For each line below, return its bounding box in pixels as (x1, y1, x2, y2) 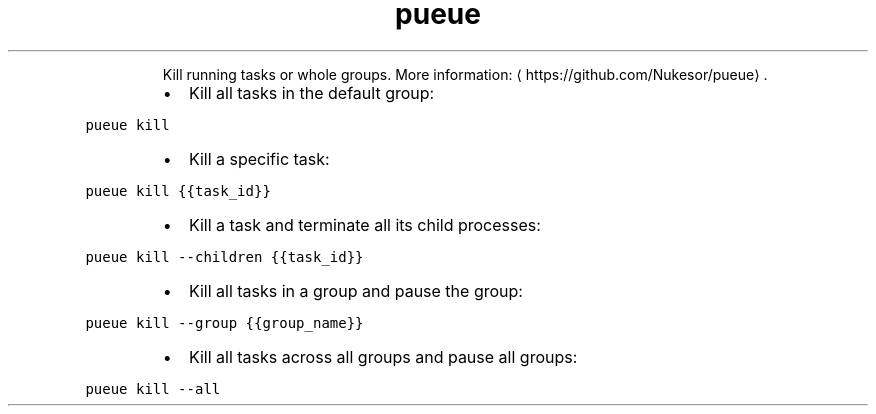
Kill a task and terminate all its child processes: (188, 214, 541, 235)
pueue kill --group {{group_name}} (85, 314, 364, 331)
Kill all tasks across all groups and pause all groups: (188, 346, 578, 367)
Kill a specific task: (188, 148, 330, 169)
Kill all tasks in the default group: (188, 82, 435, 103)
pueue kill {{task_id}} (85, 182, 271, 199)
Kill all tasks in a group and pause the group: (188, 280, 523, 301)
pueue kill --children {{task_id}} (85, 248, 364, 265)
